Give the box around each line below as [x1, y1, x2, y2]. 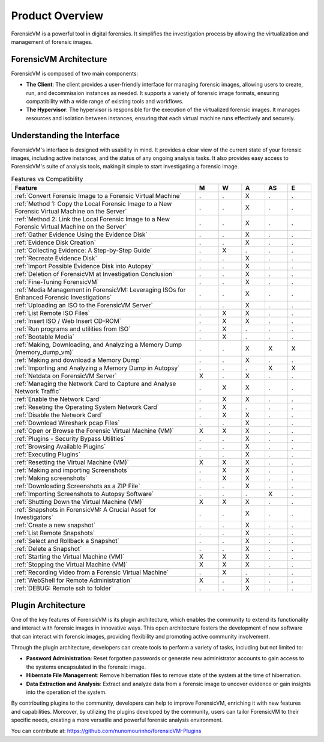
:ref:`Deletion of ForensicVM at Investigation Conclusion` [14, 270, 175, 278]
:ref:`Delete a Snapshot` [14, 545, 82, 553]
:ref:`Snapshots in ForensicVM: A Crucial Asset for [14, 506, 157, 514]
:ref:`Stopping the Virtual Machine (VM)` [14, 560, 128, 569]
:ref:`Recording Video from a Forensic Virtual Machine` [14, 568, 169, 577]
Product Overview [11, 9, 104, 22]
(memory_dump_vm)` [14, 348, 74, 357]
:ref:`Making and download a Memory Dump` [14, 356, 142, 364]
